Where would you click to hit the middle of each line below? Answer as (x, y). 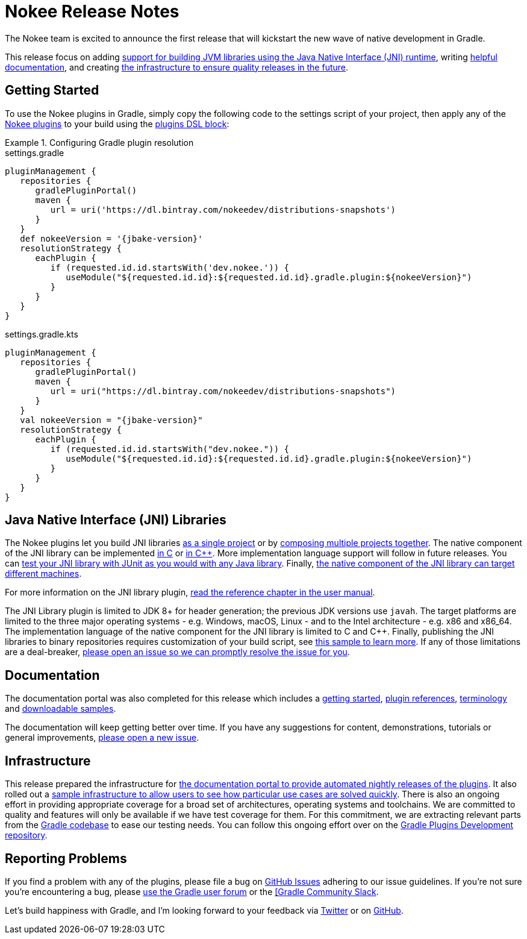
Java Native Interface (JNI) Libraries (116, 520)
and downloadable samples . (61, 709)
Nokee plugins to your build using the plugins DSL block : (117, 124)
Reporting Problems (66, 858)
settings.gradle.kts (42, 334)
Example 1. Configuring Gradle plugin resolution (99, 142)
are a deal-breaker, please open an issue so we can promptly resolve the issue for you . (177, 652)
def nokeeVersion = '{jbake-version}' (111, 238)
